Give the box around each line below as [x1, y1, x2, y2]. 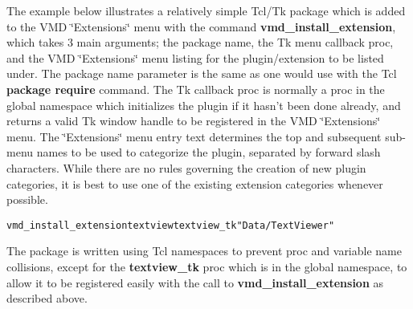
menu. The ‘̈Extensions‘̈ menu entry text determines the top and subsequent [6, 128, 382, 144]
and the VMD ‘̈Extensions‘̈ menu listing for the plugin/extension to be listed [6, 49, 384, 66]
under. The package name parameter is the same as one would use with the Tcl [6, 65, 397, 82]
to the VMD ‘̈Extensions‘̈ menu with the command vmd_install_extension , [6, 18, 396, 35]
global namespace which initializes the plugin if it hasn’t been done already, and [6, 96, 401, 113]
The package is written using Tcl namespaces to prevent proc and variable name [6, 242, 402, 259]
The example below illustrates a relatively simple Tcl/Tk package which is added [6, 2, 406, 18]
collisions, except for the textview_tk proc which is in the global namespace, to [6, 258, 407, 274]
